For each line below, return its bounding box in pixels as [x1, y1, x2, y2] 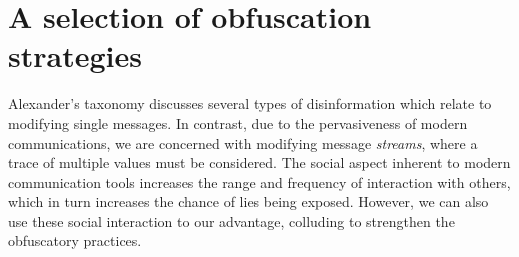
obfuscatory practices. [8, 230, 142, 251]
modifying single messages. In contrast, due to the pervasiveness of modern [8, 112, 468, 133]
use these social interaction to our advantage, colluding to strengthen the [8, 210, 455, 231]
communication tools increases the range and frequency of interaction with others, [8, 171, 511, 192]
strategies [8, 35, 142, 76]
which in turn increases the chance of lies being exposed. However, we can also [8, 191, 489, 212]
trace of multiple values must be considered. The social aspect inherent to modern [8, 152, 511, 173]
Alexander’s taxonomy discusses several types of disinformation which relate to [8, 93, 492, 114]
